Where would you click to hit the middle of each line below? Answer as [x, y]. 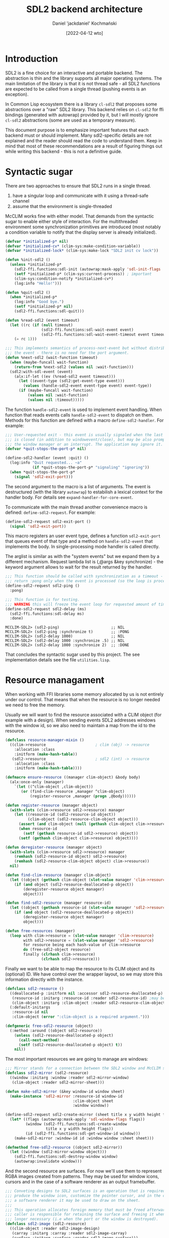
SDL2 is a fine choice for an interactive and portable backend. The [74, 73]
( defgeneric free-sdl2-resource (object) [49, 1026]
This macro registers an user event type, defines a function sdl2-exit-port [83, 536]
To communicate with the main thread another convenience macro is [76, 507]
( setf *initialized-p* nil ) [44, 306]
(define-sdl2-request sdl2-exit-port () [48, 522]
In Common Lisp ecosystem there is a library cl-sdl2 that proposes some [81, 104]
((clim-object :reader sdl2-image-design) [55, 1229]
